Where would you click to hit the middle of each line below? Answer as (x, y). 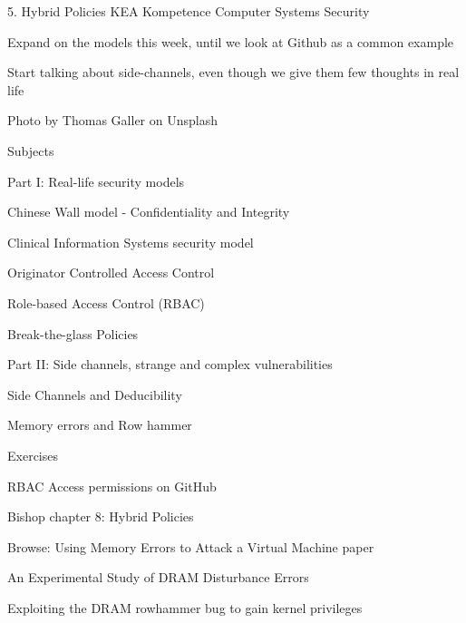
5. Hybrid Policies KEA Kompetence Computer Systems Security (189, 11)
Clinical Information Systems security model (131, 242)
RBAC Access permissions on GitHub (112, 486)
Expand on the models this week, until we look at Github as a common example (231, 41)
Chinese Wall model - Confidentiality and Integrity (149, 212)
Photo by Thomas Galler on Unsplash (112, 120)
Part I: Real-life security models (96, 181)
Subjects (31, 150)
